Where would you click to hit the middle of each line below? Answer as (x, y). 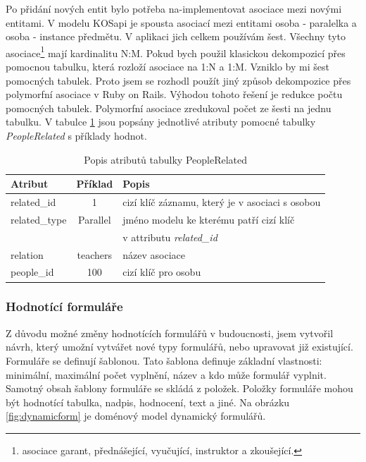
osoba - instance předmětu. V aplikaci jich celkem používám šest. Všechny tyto (176, 36)
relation (27, 254)
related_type (39, 219)
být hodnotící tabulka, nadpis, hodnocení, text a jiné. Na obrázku (148, 402)
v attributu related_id (170, 237)
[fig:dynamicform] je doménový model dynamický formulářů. (136, 416)
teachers (95, 254)
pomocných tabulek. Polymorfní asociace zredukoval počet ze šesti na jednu (169, 108)
